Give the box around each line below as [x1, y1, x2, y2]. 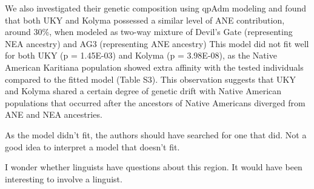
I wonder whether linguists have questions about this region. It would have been [5, 161, 302, 173]
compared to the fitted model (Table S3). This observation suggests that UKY [5, 72, 296, 85]
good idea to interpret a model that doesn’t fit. [5, 140, 180, 153]
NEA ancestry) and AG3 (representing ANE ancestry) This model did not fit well [5, 37, 309, 50]
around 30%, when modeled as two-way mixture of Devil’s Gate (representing [5, 25, 293, 38]
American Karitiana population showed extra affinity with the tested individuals [5, 60, 304, 73]
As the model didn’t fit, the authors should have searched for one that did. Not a [5, 128, 307, 141]
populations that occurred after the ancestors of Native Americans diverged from [5, 96, 306, 109]
